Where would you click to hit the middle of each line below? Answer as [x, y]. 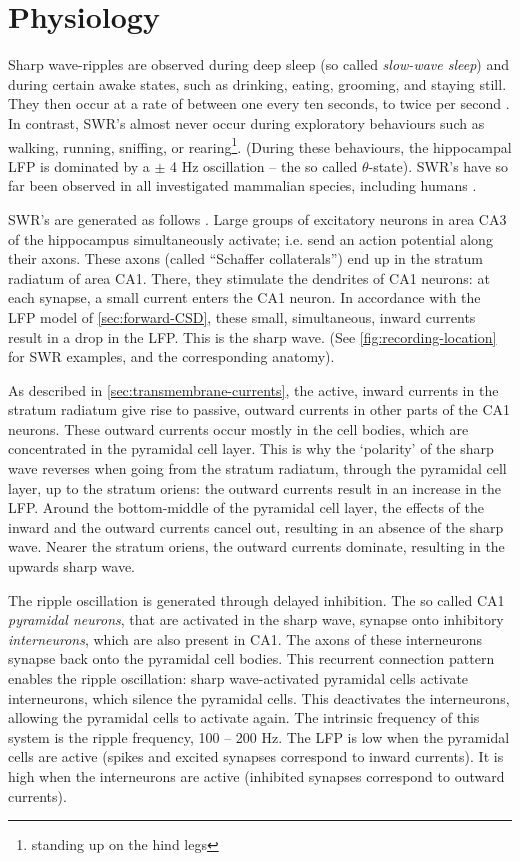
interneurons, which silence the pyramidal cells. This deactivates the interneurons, [259, 697]
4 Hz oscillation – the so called [264, 165]
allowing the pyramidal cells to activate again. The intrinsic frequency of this [244, 717]
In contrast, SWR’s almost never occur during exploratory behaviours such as [246, 122]
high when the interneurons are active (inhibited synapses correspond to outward [256, 775]
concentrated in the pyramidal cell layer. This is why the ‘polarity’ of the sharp [251, 448]
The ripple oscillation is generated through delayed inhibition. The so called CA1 [256, 599]
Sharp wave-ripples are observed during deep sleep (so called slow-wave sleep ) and [259, 64]
